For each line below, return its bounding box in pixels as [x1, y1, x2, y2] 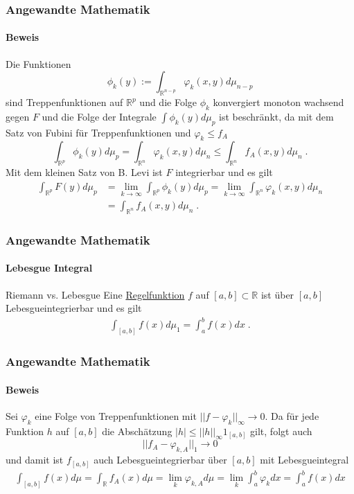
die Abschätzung [102, 423, 172, 438]
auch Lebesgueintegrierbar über [94, 452, 227, 467]
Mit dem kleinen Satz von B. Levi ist [6, 165, 163, 179]
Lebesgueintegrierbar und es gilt [6, 301, 142, 315]
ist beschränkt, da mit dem [219, 109, 334, 123]
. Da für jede [265, 408, 319, 423]
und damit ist [6, 452, 64, 467]
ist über [260, 287, 294, 301]
